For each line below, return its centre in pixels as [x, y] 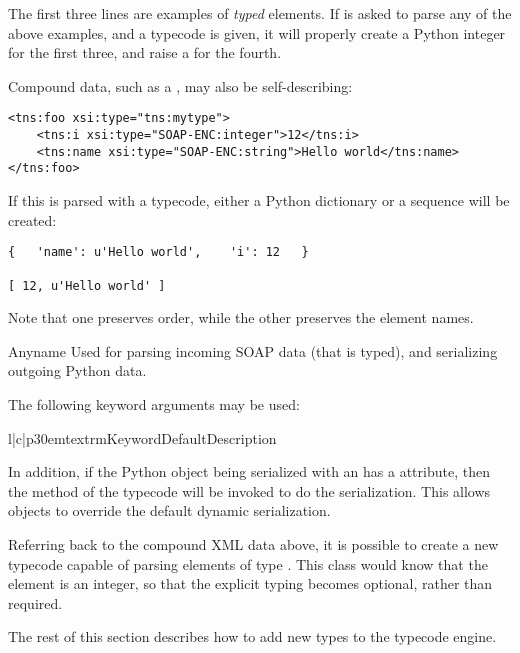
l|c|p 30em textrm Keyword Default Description [142, 437]
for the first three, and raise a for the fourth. [145, 52]
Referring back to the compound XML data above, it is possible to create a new [253, 543]
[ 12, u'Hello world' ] [87, 285]
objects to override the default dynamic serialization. [169, 510]
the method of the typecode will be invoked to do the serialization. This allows [249, 490]
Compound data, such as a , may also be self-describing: [180, 85]
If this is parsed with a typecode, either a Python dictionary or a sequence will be [259, 200]
